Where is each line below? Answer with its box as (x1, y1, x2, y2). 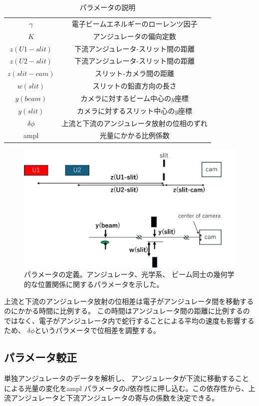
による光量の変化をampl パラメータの (4, 382, 126, 393)
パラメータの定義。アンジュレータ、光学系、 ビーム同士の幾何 (24, 269, 228, 279)
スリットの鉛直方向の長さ (92, 80, 177, 91)
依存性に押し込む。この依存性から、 (129, 382, 249, 393)
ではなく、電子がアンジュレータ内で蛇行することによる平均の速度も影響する (4, 315, 255, 325)
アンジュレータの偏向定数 (93, 30, 176, 41)
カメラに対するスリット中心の (77, 105, 175, 115)
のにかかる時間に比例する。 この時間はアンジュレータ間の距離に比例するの (4, 305, 250, 316)
